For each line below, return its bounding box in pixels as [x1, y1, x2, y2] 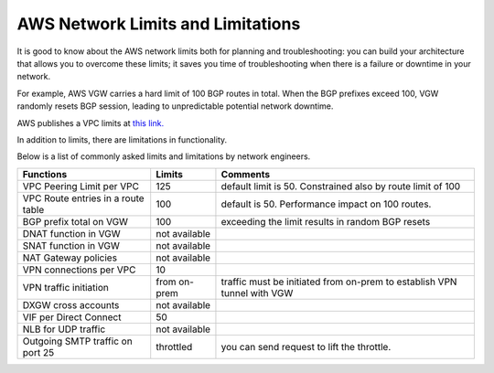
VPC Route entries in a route [22, 192, 145, 205]
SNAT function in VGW [22, 239, 121, 251]
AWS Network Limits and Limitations [16, 14, 301, 34]
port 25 [22, 346, 55, 358]
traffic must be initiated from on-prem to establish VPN [220, 275, 457, 288]
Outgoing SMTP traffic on [22, 335, 133, 347]
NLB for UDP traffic [22, 323, 106, 336]
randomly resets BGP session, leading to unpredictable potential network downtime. [16, 101, 334, 112]
